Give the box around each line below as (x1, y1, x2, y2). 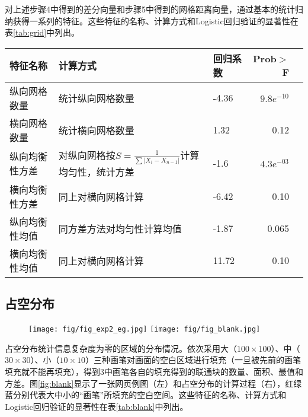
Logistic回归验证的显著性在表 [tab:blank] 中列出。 (5, 400, 188, 412)
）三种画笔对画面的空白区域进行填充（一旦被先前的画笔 (85, 354, 301, 366)
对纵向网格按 (58, 148, 115, 162)
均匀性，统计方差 (58, 164, 134, 179)
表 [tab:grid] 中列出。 (5, 26, 80, 39)
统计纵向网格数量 (58, 91, 134, 105)
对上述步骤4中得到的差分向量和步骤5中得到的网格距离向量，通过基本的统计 (5, 3, 295, 15)
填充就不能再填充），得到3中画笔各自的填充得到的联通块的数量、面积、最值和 (5, 365, 303, 377)
